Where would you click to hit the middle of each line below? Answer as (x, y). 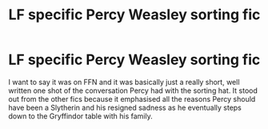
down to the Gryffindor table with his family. (81, 116)
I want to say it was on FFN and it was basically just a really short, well (124, 82)
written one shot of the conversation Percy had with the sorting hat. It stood (133, 91)
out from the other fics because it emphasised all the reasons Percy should (132, 99)
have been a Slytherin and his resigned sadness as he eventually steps (125, 107)
